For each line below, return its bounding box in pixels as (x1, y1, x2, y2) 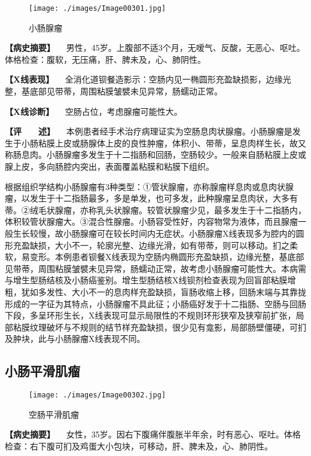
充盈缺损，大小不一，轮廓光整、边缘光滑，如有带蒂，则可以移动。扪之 (13, 238, 289, 251)
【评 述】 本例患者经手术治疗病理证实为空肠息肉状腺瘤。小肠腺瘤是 (5, 125, 292, 137)
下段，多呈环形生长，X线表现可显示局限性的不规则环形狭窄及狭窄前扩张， (5, 309, 296, 322)
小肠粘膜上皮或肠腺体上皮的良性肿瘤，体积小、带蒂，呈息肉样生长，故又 (21, 136, 306, 149)
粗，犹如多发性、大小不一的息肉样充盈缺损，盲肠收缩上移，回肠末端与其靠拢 (5, 285, 306, 298)
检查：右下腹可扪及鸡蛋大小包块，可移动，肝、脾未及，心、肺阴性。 (5, 439, 273, 452)
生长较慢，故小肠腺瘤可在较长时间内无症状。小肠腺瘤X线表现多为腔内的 (13, 227, 296, 239)
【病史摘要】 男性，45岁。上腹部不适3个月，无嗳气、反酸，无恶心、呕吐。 (5, 41, 305, 54)
